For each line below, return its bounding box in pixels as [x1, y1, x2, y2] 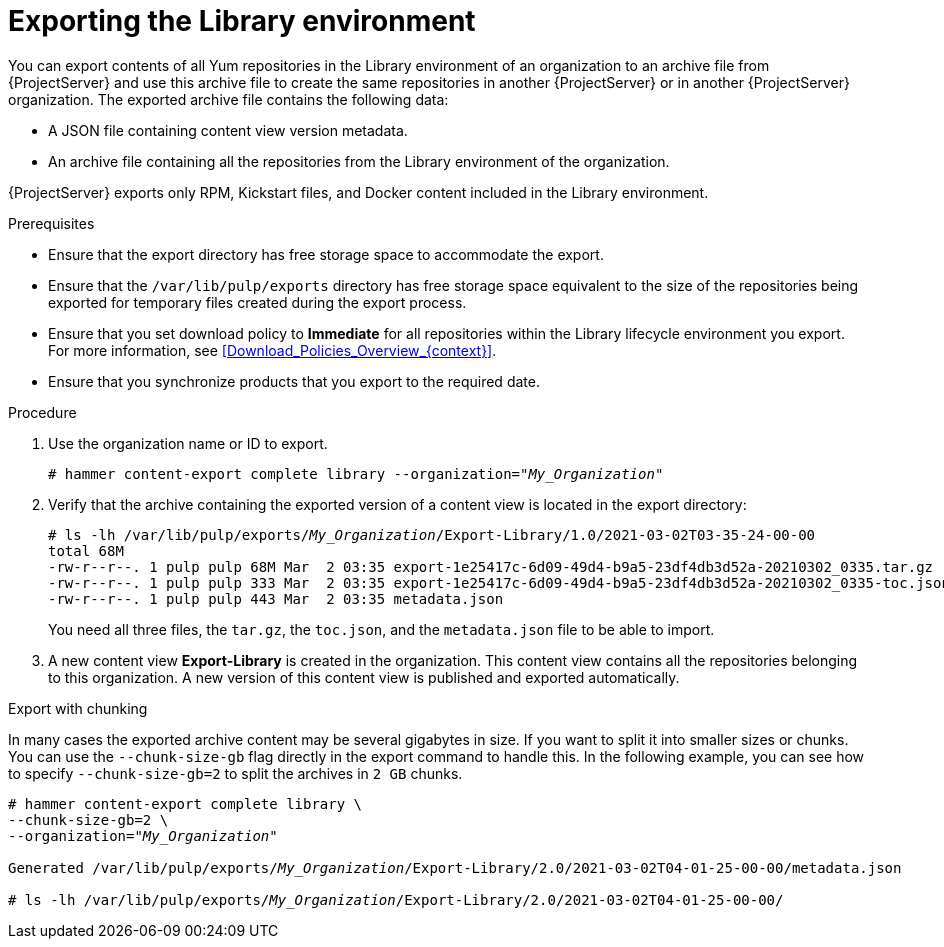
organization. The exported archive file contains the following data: [8, 90, 449, 108]
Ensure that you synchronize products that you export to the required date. [48, 372, 540, 390]
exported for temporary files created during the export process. [48, 293, 467, 311]
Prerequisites [8, 214, 95, 232]
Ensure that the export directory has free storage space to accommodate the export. [48, 245, 604, 263]
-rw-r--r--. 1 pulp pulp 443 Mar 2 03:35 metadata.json [48, 590, 504, 607]
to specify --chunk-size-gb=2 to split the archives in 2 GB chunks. [8, 764, 463, 782]
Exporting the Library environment [8, 4, 476, 38]
